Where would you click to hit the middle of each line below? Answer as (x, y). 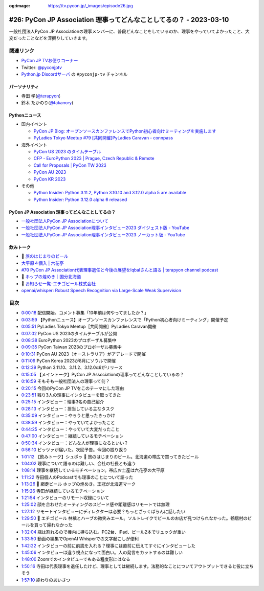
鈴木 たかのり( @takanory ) (47, 102)
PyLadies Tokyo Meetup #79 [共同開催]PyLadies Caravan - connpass (103, 138)
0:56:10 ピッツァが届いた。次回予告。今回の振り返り (74, 450)
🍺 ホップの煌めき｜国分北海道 (51, 277)
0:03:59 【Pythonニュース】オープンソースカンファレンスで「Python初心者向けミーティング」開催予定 (125, 319)
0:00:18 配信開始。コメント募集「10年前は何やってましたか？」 (85, 313)
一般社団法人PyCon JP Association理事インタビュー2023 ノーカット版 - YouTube (103, 234)
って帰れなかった (55, 525)
